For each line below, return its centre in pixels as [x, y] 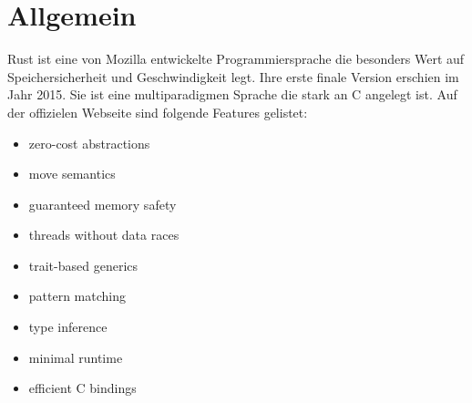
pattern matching [77, 296]
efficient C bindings [82, 388]
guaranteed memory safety [103, 204]
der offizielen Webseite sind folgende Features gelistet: [158, 112]
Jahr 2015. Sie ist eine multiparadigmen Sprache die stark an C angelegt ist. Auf [232, 94]
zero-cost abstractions [89, 143]
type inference [68, 327]
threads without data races [104, 235]
